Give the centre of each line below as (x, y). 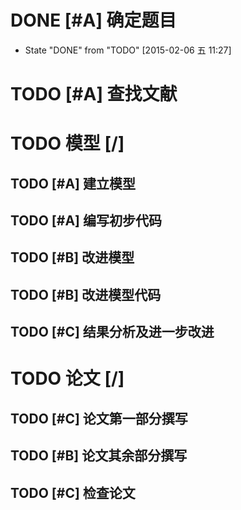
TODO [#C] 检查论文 (73, 492)
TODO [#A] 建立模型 (73, 183)
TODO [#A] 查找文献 (94, 94)
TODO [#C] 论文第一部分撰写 (99, 418)
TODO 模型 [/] (67, 143)
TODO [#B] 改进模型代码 (86, 294)
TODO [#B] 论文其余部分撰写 (99, 456)
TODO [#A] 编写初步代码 (86, 221)
